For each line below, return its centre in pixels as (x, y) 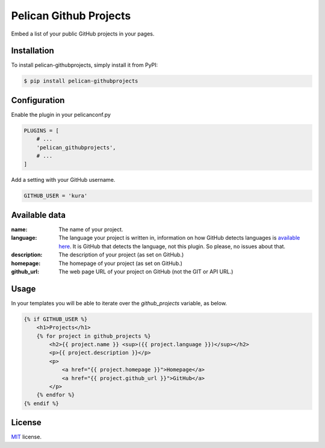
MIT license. (26, 437)
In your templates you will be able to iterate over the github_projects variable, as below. (119, 303)
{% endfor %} (56, 395)
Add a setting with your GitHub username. (63, 180)
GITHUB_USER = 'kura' (56, 196)
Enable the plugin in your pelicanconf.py (61, 114)
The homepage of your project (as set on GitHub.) (121, 263)
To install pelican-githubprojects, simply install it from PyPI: (85, 65)
